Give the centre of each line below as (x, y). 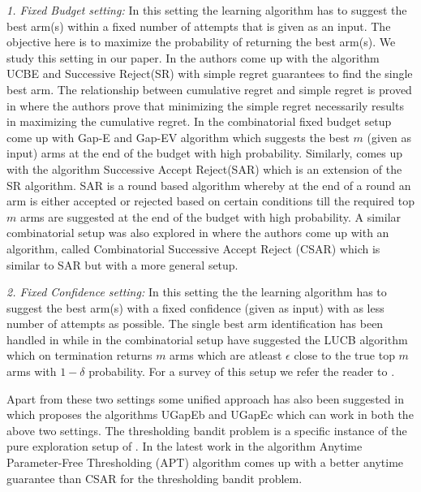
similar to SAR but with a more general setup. (122, 264)
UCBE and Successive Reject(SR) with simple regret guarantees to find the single (210, 73)
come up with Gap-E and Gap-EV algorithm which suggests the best (178, 137)
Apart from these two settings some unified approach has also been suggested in (205, 398)
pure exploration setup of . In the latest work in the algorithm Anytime (185, 446)
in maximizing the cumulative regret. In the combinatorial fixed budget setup (199, 121)
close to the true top (344, 355)
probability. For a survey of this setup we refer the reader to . (242, 371)
